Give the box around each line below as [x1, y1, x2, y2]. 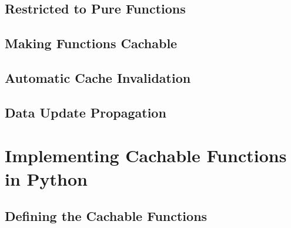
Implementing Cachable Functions [5, 143, 287, 167]
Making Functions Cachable [5, 34, 178, 52]
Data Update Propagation [5, 103, 166, 121]
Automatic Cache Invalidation [5, 68, 191, 86]
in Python [5, 166, 88, 190]
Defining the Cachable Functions [5, 207, 208, 225]
